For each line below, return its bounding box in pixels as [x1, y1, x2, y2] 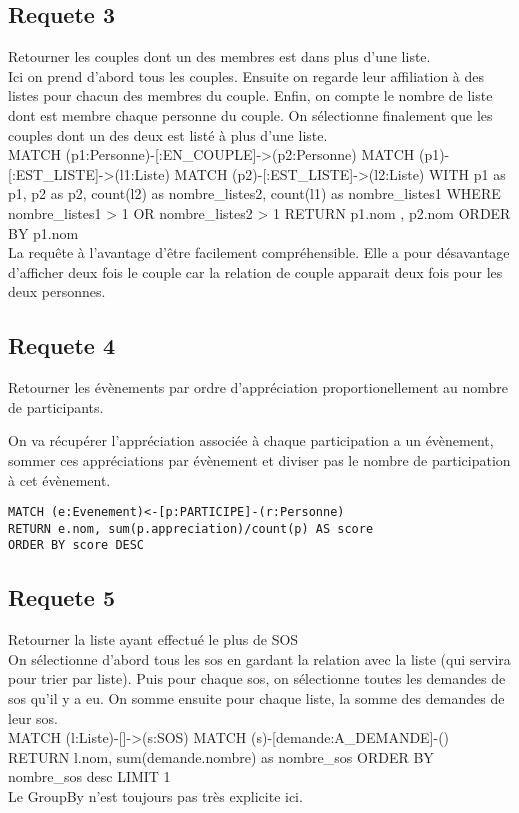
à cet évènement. [8, 469, 111, 490]
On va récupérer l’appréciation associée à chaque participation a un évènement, [8, 430, 494, 451]
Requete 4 [8, 330, 115, 361]
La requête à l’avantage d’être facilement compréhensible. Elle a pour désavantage [8, 242, 510, 263]
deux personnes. [8, 281, 106, 302]
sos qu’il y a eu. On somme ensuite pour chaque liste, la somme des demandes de [8, 688, 505, 709]
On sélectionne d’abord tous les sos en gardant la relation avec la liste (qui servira [8, 648, 511, 669]
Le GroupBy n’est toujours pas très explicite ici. [8, 786, 303, 807]
